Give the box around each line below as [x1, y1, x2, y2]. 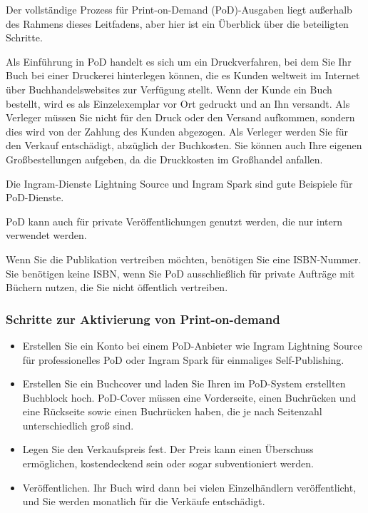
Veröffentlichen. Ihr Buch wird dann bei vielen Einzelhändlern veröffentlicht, [22, 479, 357, 494]
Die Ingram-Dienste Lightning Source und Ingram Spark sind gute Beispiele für [6, 176, 353, 191]
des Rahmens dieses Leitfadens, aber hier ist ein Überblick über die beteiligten [6, 16, 349, 31]
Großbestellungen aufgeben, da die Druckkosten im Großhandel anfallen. [6, 151, 323, 166]
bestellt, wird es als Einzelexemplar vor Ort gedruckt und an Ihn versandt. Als [6, 96, 350, 111]
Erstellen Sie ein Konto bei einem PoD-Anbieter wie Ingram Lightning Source [22, 337, 362, 352]
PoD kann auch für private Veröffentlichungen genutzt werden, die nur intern [6, 213, 342, 228]
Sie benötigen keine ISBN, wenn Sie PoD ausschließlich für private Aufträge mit [6, 265, 355, 280]
